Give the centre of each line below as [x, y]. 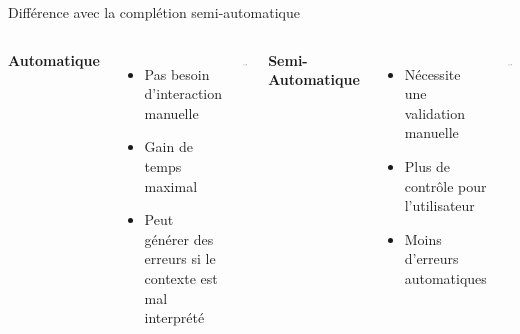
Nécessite [432, 73]
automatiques [445, 277]
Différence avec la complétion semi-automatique [154, 12]
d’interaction [183, 93]
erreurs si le [180, 258]
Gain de [168, 146]
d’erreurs [431, 258]
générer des [179, 238]
